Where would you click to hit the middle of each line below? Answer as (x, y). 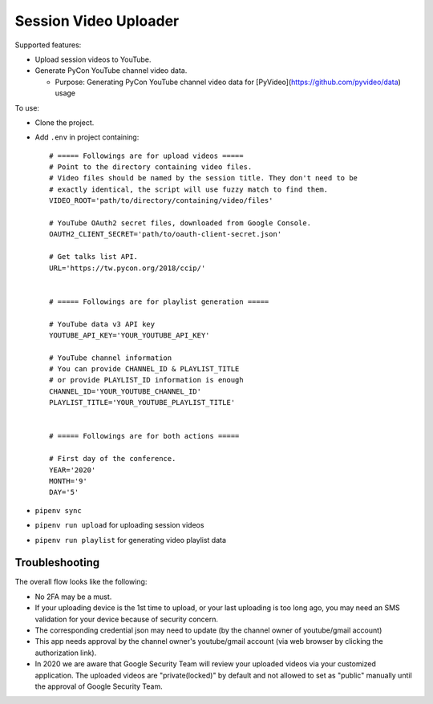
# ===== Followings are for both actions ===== (144, 436)
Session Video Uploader (97, 21)
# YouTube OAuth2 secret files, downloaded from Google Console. (180, 223)
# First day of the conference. (113, 459)
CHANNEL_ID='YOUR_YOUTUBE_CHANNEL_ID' (125, 391)
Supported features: (48, 45)
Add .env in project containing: (87, 137)
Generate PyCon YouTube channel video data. (111, 71)
